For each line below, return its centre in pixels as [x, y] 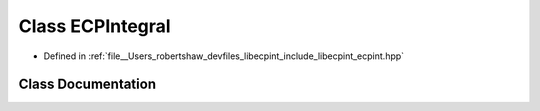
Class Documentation [87, 84]
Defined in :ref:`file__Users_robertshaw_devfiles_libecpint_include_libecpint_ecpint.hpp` [224, 56]
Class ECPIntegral [94, 26]
